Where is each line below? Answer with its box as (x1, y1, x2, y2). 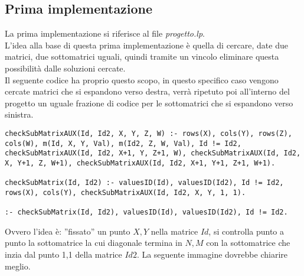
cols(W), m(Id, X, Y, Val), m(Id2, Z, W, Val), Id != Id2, (5, 139, 241, 148)
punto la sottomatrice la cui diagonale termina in (5, 236, 182, 249)
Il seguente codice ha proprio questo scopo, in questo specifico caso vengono (5, 73, 279, 86)
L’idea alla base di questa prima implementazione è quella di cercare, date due (5, 38, 288, 51)
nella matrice (151, 225, 198, 237)
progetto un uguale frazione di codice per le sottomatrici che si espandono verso (5, 96, 293, 109)
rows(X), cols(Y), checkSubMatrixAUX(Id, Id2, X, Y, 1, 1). (5, 188, 246, 197)
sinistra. (5, 108, 34, 121)
